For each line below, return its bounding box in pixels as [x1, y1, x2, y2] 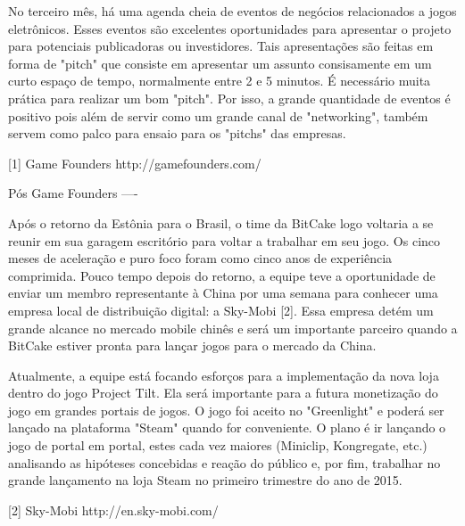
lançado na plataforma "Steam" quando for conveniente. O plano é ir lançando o [8, 418, 446, 437]
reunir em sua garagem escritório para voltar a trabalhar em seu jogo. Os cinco [8, 231, 441, 250]
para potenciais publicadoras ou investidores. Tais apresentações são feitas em [8, 37, 434, 55]
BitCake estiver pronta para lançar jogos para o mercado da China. [8, 336, 377, 355]
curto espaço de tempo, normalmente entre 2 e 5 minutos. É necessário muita [8, 71, 431, 90]
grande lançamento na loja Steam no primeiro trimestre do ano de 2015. [8, 471, 403, 489]
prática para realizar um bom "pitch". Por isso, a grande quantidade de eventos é [8, 88, 451, 107]
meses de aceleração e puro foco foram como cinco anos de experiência [8, 249, 393, 267]
